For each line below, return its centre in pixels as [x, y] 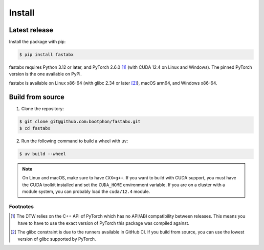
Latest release [31, 30]
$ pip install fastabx [46, 55]
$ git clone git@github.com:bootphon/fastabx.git [80, 121]
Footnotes [22, 206]
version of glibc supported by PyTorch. [57, 239]
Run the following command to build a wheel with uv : [75, 141]
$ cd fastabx [35, 128]
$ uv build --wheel [43, 154]
